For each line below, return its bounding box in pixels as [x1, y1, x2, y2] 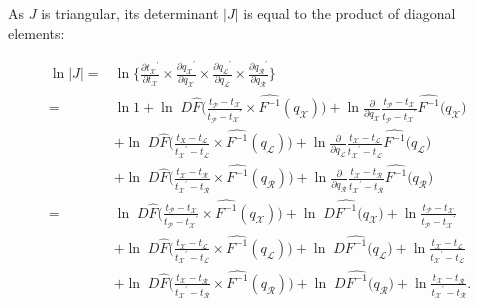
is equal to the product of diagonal [243, 3, 456, 23]
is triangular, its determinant [41, 3, 219, 23]
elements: [8, 22, 65, 43]
